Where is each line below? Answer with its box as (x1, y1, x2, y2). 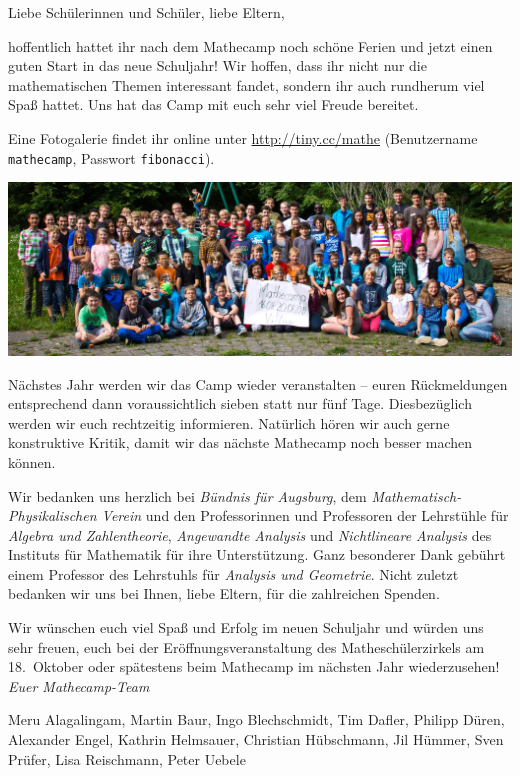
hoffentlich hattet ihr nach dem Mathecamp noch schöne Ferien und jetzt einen (8, 35, 493, 56)
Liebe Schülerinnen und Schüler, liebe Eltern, (8, 2, 285, 22)
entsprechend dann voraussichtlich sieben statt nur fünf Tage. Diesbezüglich (8, 393, 472, 414)
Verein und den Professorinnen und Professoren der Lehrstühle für (101, 505, 509, 526)
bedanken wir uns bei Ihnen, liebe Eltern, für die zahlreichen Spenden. (8, 583, 440, 604)
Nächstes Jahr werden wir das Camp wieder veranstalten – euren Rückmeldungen (8, 373, 508, 394)
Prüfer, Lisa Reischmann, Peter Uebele (8, 748, 246, 769)
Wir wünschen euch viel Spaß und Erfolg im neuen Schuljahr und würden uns (8, 617, 484, 638)
